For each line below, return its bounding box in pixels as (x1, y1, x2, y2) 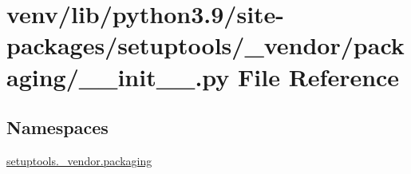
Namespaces (6, 115, 109, 140)
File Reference (238, 60, 400, 93)
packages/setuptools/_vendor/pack (6, 29, 405, 61)
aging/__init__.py (6, 60, 230, 93)
